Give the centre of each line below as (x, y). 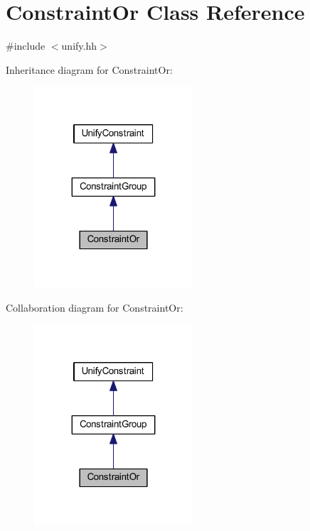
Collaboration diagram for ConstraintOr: (95, 307)
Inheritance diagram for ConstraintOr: (89, 69)
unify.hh (79, 46)
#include (26, 46)
